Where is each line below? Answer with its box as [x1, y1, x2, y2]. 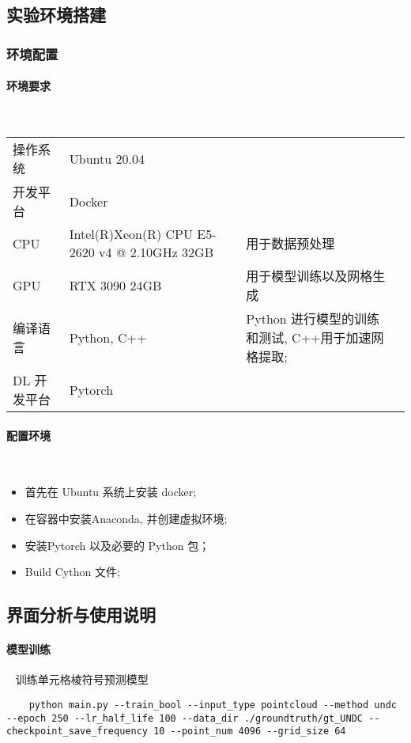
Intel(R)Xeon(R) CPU [69, 225, 194, 244]
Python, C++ [69, 328, 147, 347]
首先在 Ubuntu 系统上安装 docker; [25, 483, 197, 500]
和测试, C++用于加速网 [246, 328, 384, 347]
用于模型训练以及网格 [246, 267, 373, 286]
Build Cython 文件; [25, 563, 120, 580]
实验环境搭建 [6, 2, 106, 27]
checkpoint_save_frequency [6, 726, 148, 737]
